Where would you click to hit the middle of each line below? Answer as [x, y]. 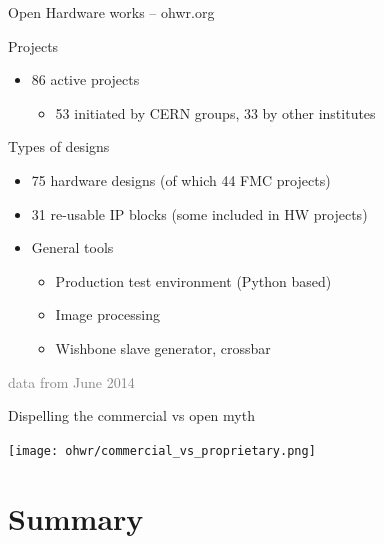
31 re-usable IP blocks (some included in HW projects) [199, 213]
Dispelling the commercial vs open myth [131, 415]
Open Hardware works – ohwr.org [111, 12]
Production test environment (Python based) [193, 280]
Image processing [107, 314]
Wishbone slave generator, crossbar [163, 347]
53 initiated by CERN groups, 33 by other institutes [215, 112]
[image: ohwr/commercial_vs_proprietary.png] [162, 450]
